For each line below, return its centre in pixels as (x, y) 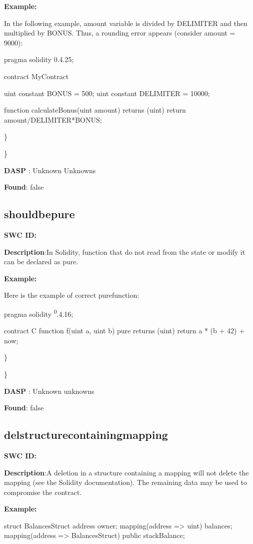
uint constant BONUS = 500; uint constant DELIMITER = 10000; (107, 93)
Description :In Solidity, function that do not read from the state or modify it (125, 251)
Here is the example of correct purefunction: (72, 295)
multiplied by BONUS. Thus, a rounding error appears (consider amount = (120, 33)
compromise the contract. (43, 492)
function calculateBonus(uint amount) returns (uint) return (95, 110)
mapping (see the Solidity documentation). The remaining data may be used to (125, 482)
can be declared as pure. (41, 261)
